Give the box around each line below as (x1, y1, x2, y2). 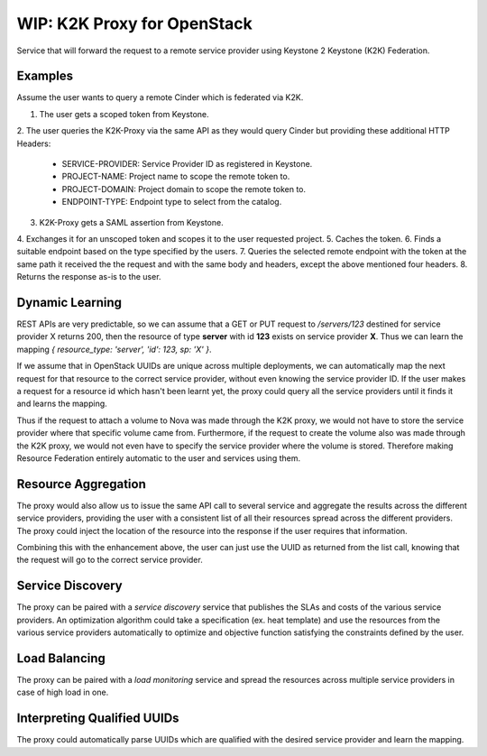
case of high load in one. (16, 687, 109, 698)
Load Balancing (16, 650, 106, 666)
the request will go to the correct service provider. (16, 555, 203, 566)
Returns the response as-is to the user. (16, 272, 161, 282)
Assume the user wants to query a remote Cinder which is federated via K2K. (16, 92, 304, 103)
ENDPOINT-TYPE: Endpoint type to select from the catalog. (61, 197, 282, 207)
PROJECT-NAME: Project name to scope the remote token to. (61, 171, 290, 182)
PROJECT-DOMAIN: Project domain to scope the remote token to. (61, 183, 307, 194)
